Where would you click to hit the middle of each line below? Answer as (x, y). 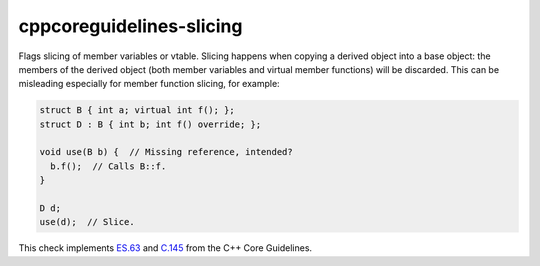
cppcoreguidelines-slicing (130, 26)
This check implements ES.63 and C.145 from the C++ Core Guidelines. (165, 248)
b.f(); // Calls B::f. (108, 166)
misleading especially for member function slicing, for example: (149, 84)
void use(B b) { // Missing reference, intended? (166, 152)
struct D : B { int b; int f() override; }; (150, 124)
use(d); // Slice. (87, 222)
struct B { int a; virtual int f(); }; (137, 110)
